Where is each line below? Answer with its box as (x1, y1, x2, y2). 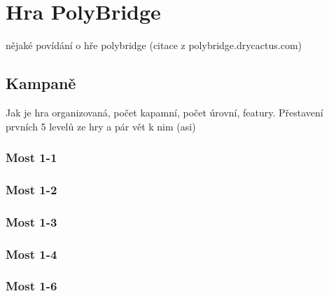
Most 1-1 (6, 149, 57, 166)
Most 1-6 (6, 277, 57, 295)
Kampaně (6, 72, 76, 94)
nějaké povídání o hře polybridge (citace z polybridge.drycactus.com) (6, 38, 302, 53)
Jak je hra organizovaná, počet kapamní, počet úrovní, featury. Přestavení (6, 105, 323, 119)
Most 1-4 (6, 245, 57, 262)
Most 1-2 (6, 180, 57, 198)
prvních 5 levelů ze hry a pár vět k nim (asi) (6, 119, 196, 133)
